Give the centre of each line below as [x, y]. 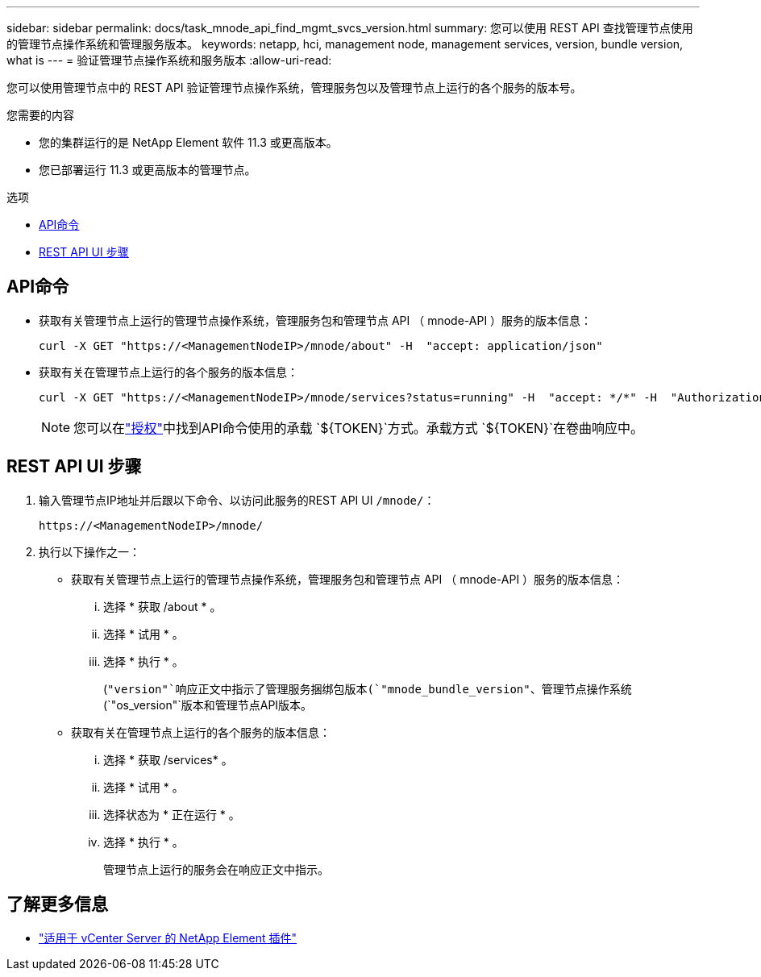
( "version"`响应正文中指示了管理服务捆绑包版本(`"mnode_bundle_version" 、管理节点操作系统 [368, 688]
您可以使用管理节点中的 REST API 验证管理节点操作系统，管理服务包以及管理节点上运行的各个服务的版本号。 [294, 87]
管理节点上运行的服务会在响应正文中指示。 [216, 869]
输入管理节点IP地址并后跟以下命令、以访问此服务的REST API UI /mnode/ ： [237, 500]
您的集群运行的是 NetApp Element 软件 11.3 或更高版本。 [188, 142]
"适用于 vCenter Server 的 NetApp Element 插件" [168, 938]
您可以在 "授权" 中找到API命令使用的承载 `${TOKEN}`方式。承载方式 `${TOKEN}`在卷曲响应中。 [359, 428]
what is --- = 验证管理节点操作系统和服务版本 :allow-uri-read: [169, 60]
